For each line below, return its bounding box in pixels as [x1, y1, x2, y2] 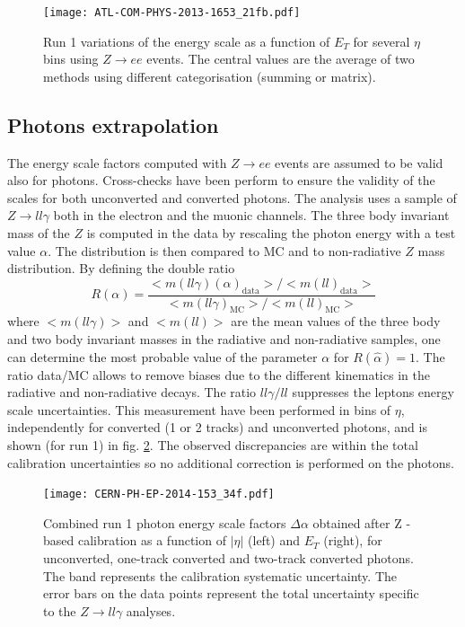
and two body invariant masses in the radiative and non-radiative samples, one [7, 330, 441, 349]
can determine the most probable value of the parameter [7, 347, 318, 366]
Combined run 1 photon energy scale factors [43, 513, 286, 532]
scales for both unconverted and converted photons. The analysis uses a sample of [7, 188, 457, 207]
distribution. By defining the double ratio [7, 259, 235, 278]
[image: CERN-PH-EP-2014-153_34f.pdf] [43, 488, 275, 501]
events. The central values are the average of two [146, 49, 415, 68]
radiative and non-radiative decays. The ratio [7, 383, 257, 402]
